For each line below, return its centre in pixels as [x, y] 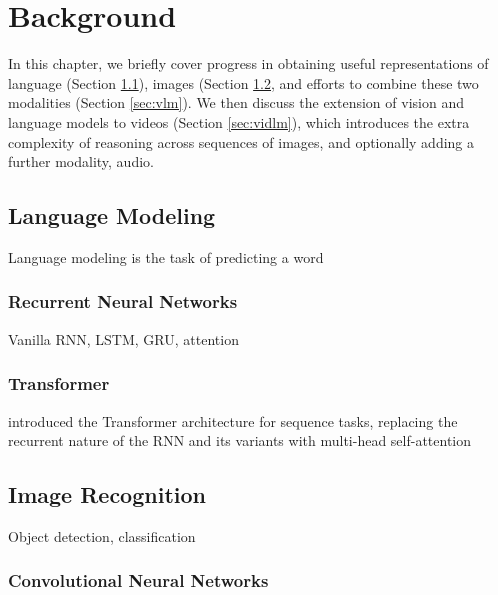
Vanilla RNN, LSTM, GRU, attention [123, 338]
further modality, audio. [81, 161]
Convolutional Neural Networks [138, 580]
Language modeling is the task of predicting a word [166, 256]
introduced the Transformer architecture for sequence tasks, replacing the [233, 420]
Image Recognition [107, 494]
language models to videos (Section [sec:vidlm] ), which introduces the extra [239, 121]
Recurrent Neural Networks [123, 301]
